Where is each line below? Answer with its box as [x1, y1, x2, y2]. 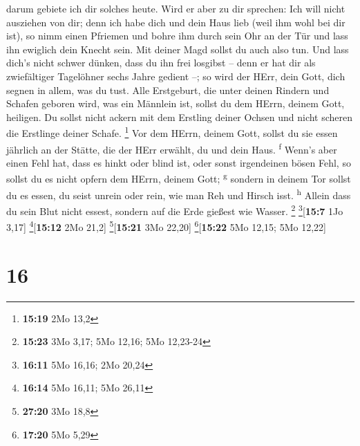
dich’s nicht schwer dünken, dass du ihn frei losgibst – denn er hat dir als [6, 55, 316, 70]
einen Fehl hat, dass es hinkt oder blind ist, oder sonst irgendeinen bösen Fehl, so [6, 155, 351, 169]
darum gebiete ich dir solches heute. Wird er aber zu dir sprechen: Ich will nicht [6, 1, 345, 15]
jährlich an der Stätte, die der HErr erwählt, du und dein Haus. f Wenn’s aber [6, 140, 337, 156]
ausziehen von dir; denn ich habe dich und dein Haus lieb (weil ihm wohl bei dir [6, 15, 345, 29]
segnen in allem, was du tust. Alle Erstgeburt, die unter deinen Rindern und [6, 82, 330, 97]
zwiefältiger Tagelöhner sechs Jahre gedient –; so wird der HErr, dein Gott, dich [6, 68, 345, 83]
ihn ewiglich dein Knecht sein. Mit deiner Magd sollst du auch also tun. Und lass [6, 41, 349, 56]
